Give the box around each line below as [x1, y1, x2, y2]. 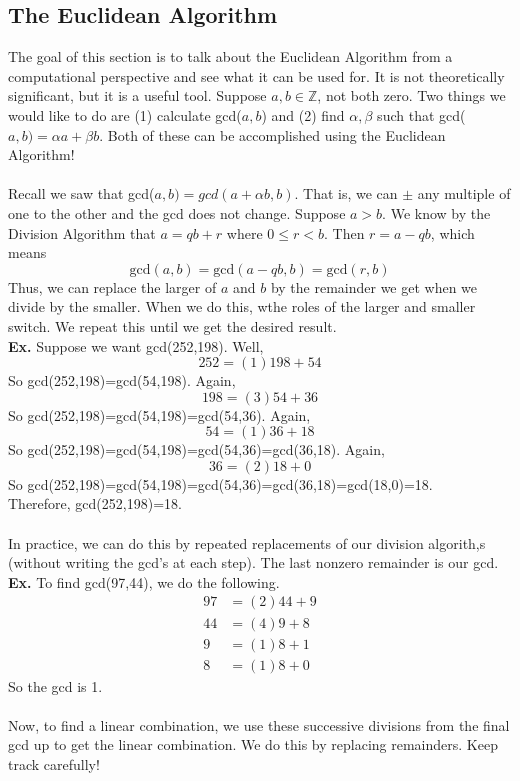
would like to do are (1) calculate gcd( [8, 104, 242, 125]
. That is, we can [294, 183, 398, 204]
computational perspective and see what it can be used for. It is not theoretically [8, 65, 505, 86]
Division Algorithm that [8, 222, 156, 243]
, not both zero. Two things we [317, 85, 506, 106]
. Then [323, 222, 365, 243]
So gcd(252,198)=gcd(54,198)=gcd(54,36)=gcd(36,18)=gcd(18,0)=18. [8, 473, 433, 494]
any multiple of [417, 183, 511, 204]
